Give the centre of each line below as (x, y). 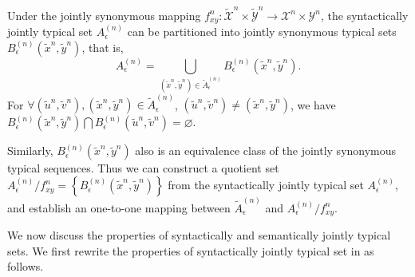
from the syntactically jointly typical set (266, 185)
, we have (313, 104)
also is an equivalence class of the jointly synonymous (266, 150)
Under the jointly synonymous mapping (104, 15)
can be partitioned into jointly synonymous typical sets (262, 32)
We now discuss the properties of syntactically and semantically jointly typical (199, 235)
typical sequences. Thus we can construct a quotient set (143, 168)
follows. (26, 266)
